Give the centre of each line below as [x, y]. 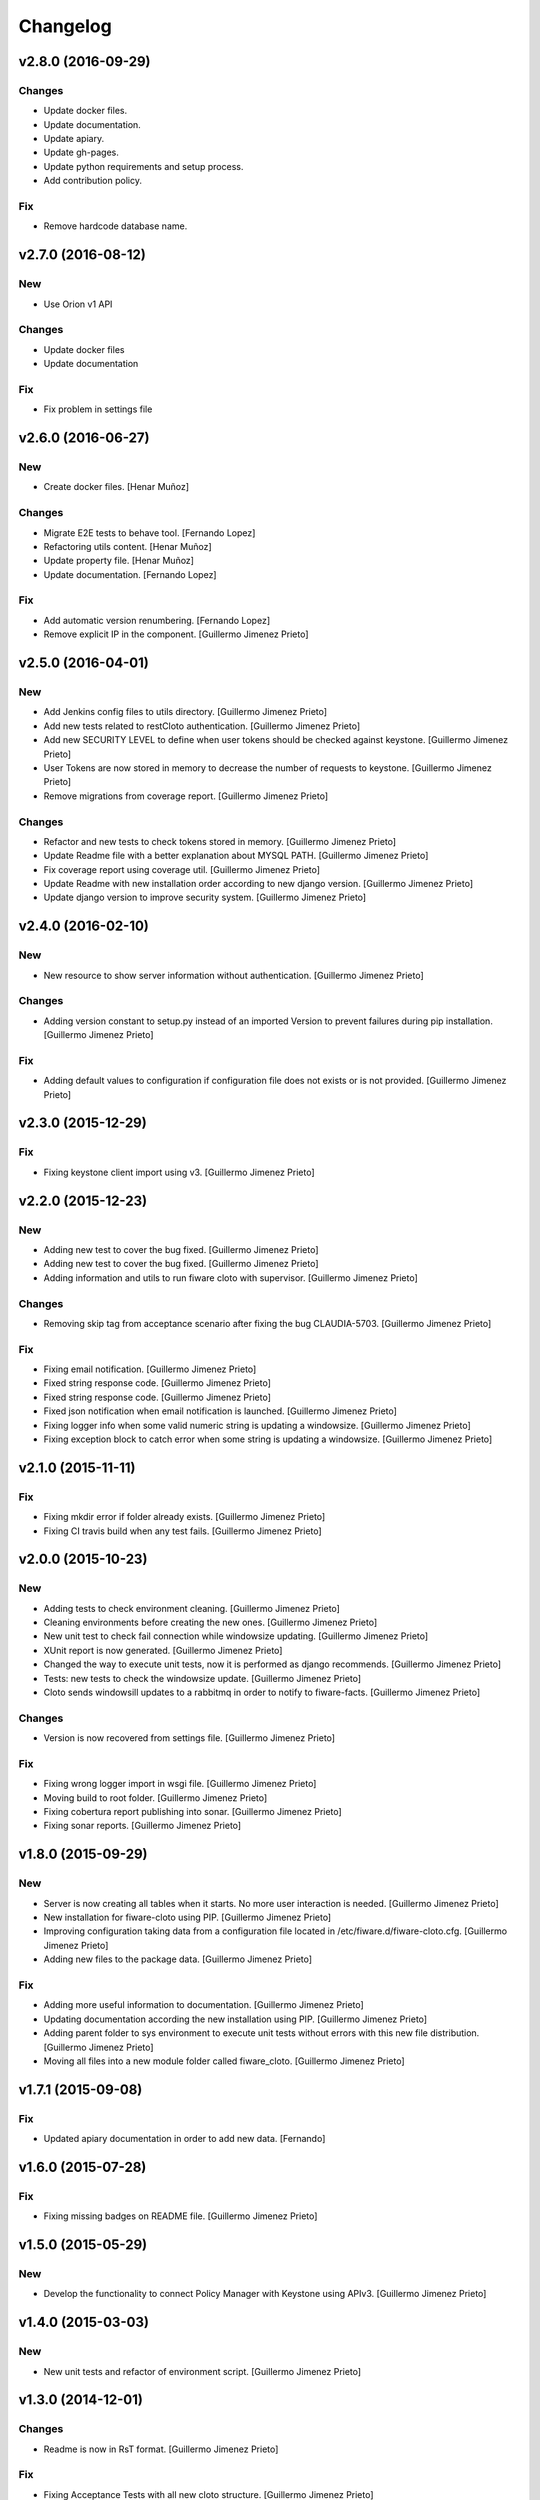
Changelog [65, 26]
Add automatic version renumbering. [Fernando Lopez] [156, 620]
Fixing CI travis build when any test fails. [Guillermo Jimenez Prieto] [182, 1531]
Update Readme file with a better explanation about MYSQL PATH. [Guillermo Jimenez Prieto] [236, 856]
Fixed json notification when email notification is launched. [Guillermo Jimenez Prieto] [220, 1411]
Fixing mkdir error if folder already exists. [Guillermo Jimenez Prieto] [184, 1517]
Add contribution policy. [92, 181]
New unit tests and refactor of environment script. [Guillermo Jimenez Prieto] [202, 2371]
